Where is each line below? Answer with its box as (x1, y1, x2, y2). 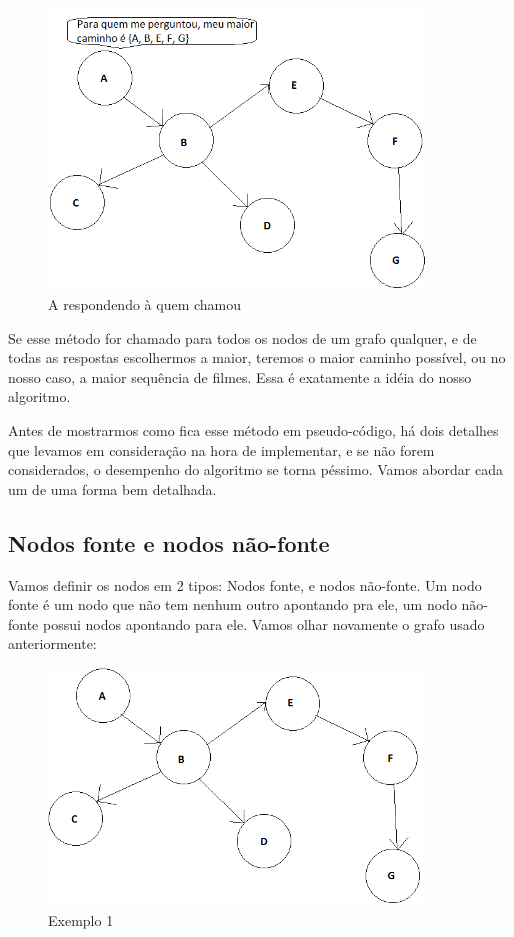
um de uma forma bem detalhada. (8, 478, 217, 499)
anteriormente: (8, 633, 97, 654)
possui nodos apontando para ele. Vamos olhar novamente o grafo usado (42, 613, 485, 634)
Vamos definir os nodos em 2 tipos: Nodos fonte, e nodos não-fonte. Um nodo (8, 574, 482, 595)
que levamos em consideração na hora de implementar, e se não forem (8, 439, 435, 460)
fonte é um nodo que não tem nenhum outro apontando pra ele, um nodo (8, 594, 457, 615)
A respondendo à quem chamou (48, 294, 242, 315)
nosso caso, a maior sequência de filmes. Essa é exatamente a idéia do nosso (8, 366, 472, 387)
